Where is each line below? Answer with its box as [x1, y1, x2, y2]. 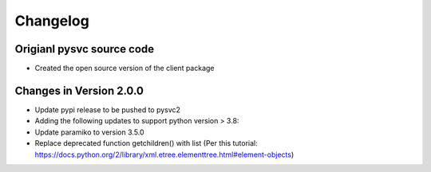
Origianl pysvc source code [14, 42, 155, 56]
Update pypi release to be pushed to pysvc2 [34, 104, 181, 115]
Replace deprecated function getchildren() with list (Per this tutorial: [34, 139, 259, 148]
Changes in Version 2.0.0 [14, 84, 144, 97]
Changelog [14, 12, 89, 29]
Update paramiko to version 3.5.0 [34, 127, 144, 137]
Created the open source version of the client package [34, 64, 215, 73]
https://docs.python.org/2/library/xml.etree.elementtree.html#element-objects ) [34, 150, 295, 159]
